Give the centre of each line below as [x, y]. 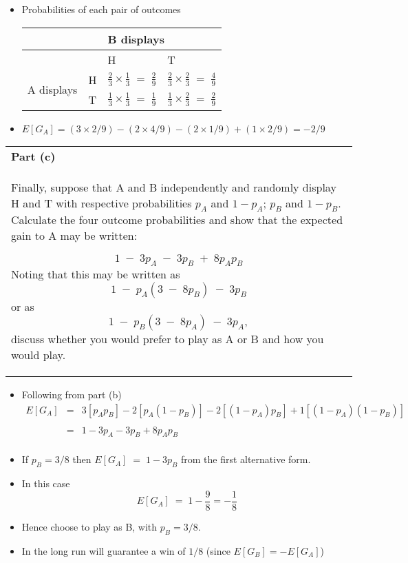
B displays [136, 39]
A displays [52, 90]
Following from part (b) [72, 394]
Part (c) [33, 156]
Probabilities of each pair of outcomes [101, 9]
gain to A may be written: [74, 235]
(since [218, 550]
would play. [39, 354]
